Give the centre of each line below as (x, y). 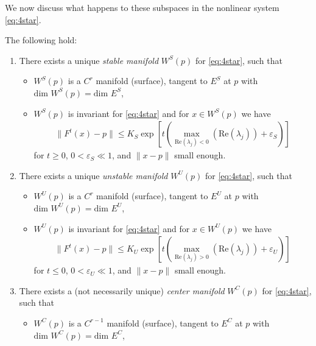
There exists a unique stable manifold (89, 60)
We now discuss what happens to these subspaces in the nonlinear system (142, 7)
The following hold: (41, 40)
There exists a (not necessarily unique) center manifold (122, 290)
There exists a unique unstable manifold (93, 175)
